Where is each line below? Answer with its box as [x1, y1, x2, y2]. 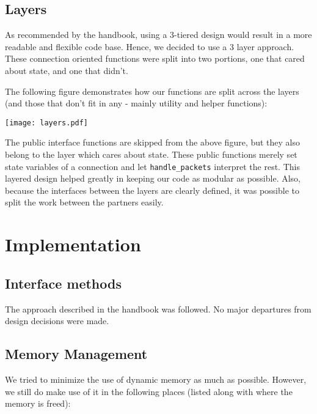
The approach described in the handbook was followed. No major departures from [5, 302, 312, 315]
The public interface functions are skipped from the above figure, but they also [5, 136, 301, 149]
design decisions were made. [5, 314, 109, 327]
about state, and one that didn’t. [5, 64, 128, 76]
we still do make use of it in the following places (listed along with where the [5, 385, 293, 397]
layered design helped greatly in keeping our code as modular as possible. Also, [5, 172, 301, 185]
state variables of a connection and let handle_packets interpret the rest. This [5, 160, 300, 172]
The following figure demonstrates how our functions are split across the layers [5, 84, 299, 97]
